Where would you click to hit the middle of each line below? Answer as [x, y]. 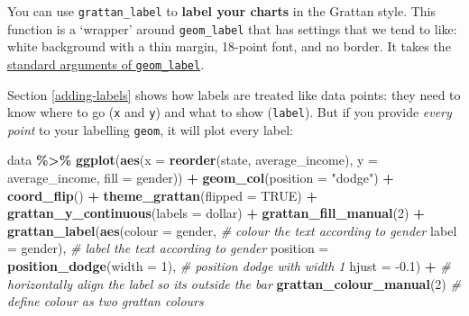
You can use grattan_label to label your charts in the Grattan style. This [222, 11]
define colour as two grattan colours [106, 301]
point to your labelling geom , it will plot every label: [151, 129]
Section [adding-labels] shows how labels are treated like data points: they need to [234, 94]
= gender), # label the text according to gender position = [168, 248]
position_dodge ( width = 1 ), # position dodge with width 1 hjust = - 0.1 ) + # [229, 266]
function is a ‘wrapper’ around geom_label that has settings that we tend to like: [232, 28]
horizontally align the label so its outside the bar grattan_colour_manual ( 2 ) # [234, 283]
